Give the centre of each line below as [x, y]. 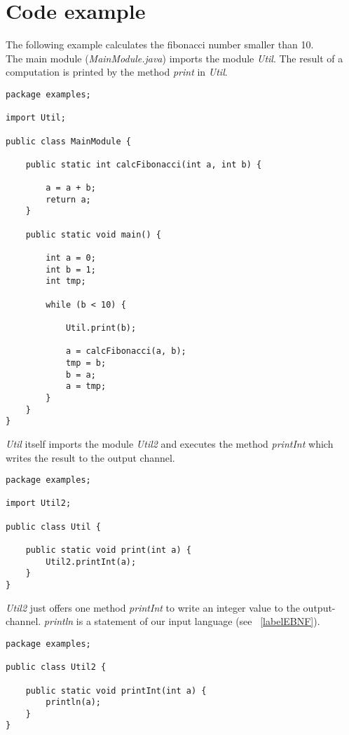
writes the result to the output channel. [90, 457]
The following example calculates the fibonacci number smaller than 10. [160, 44]
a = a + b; [71, 188]
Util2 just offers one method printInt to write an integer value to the [153, 607]
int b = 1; [71, 269]
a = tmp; [86, 386]
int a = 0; [71, 258]
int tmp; [66, 281]
